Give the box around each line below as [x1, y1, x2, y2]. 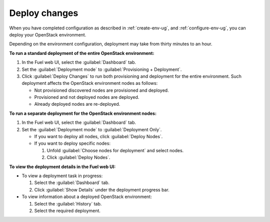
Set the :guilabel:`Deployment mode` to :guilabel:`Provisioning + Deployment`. [21, 66, 182, 72]
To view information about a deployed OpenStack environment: [21, 194, 152, 200]
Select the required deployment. [34, 208, 101, 214]
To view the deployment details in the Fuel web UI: [9, 164, 116, 170]
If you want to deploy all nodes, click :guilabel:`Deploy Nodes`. [34, 134, 163, 140]
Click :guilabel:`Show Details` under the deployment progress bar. [34, 187, 169, 193]
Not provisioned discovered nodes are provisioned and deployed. [34, 87, 169, 93]
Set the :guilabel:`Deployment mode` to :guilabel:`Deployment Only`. [21, 126, 162, 132]
